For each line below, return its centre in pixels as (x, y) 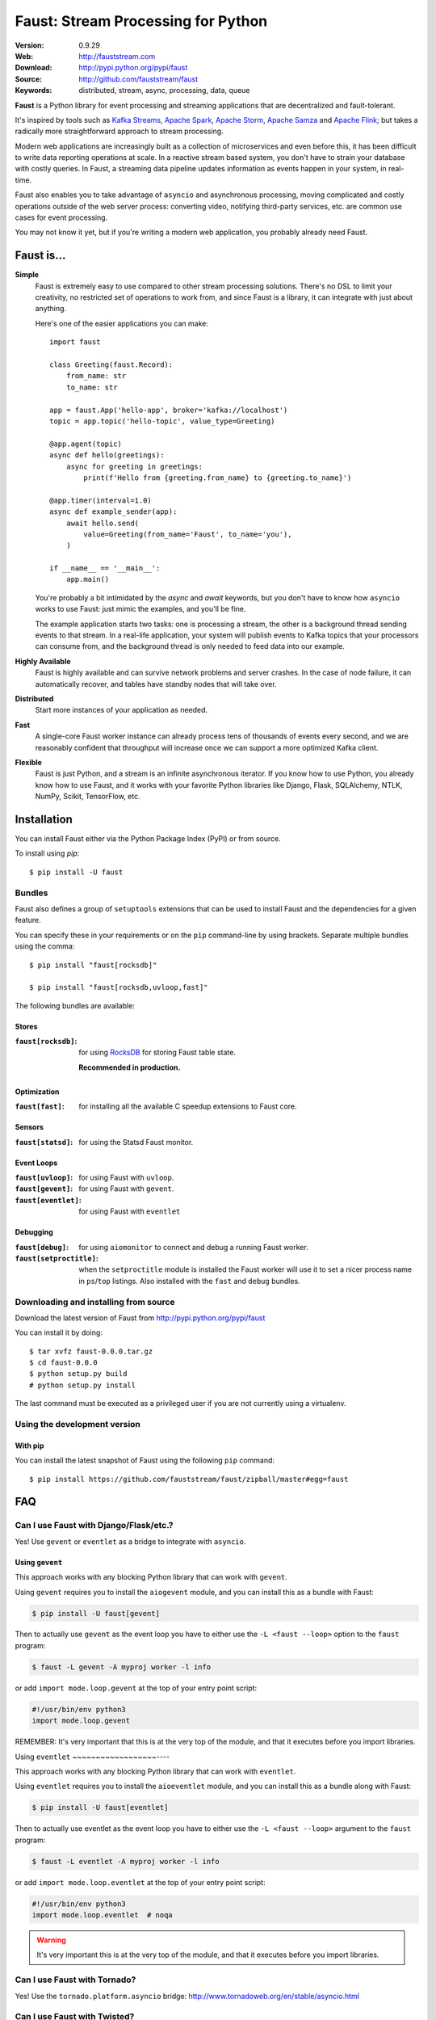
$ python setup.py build (78, 1374)
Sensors (29, 1127)
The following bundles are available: (75, 1005)
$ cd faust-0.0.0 (63, 1363)
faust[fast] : (40, 1106)
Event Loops (36, 1163)
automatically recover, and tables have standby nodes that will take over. (156, 684)
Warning (51, 1940)
